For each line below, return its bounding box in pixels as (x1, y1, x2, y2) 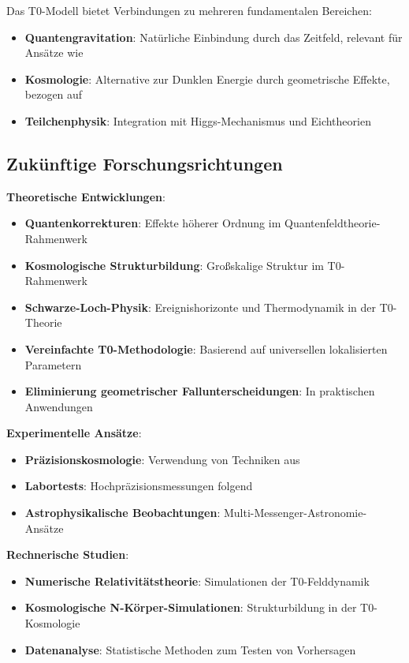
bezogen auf (24, 86, 83, 103)
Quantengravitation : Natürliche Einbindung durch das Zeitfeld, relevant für (24, 28, 403, 45)
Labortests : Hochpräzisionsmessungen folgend (24, 478, 253, 494)
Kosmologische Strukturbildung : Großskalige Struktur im (24, 257, 324, 273)
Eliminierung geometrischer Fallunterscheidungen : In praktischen (24, 383, 375, 399)
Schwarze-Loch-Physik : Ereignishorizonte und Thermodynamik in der (24, 298, 377, 315)
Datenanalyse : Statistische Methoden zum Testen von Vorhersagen (24, 641, 356, 657)
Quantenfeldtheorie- (284, 215, 381, 231)
